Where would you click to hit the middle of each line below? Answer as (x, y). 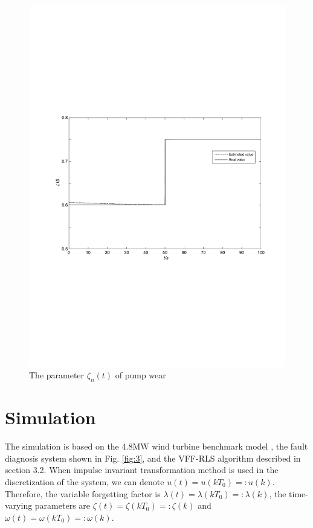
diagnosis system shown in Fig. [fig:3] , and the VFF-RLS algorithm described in (153, 458)
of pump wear (140, 375)
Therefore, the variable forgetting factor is (83, 493)
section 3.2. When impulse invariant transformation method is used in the (142, 470)
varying (19, 505)
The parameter (57, 375)
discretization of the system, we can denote (85, 481)
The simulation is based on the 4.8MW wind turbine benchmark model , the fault (156, 446)
